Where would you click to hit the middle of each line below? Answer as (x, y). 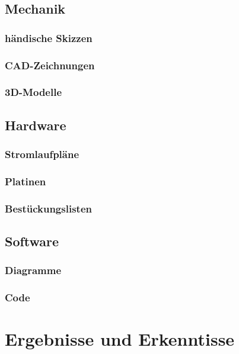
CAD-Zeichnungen (50, 65)
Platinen (26, 181)
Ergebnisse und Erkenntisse (120, 339)
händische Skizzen (49, 38)
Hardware (36, 125)
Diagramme (33, 270)
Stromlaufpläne (42, 154)
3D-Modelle (34, 92)
